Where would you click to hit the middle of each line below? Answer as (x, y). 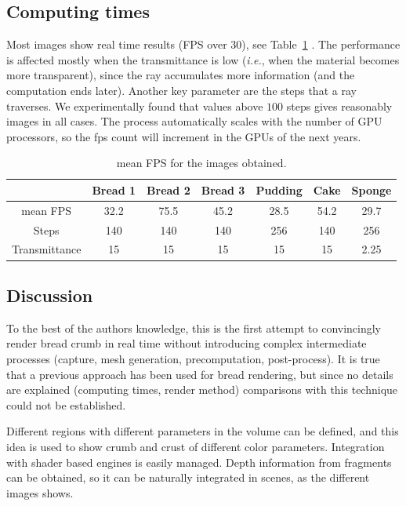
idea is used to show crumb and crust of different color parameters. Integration (196, 446)
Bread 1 (114, 189)
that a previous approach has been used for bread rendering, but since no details (200, 374)
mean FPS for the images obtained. (201, 163)
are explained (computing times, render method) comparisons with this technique (202, 390)
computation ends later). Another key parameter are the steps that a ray (181, 90)
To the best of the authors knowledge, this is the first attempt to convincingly (194, 328)
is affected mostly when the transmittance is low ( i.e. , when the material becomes (203, 59)
